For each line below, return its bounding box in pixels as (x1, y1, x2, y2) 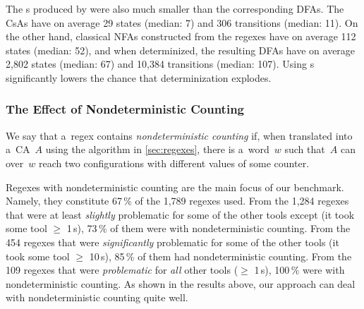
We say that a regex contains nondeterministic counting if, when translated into (6, 128, 353, 143)
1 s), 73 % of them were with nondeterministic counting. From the (66, 221, 351, 236)
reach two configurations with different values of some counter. (39, 155, 310, 170)
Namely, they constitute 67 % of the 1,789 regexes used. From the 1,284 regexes (6, 193, 349, 208)
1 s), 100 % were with (254, 262, 345, 277)
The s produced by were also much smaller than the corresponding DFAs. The (6, 1, 344, 16)
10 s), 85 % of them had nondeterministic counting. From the (89, 248, 352, 263)
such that (284, 142, 325, 157)
